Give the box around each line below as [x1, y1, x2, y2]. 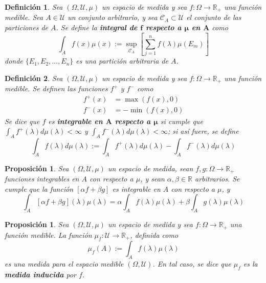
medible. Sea [5, 12, 43, 23]
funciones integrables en [5, 173, 79, 184]
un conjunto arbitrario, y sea [68, 12, 158, 23]
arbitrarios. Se [194, 173, 240, 184]
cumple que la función [5, 183, 74, 194]
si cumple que [160, 115, 203, 126]
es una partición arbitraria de [76, 55, 169, 66]
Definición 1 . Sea [5, 2, 63, 12]
